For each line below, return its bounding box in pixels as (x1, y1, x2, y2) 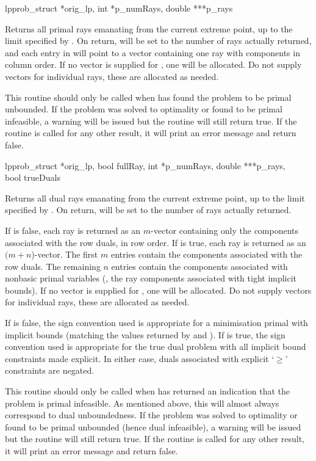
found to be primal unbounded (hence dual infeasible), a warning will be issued (5, 420, 301, 433)
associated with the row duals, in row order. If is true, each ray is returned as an (5, 236, 306, 249)
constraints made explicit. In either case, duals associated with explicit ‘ (5, 352, 275, 365)
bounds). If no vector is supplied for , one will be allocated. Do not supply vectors (5, 283, 312, 296)
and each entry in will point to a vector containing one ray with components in (5, 46, 300, 59)
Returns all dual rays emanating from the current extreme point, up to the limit (5, 191, 305, 204)
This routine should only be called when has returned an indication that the (5, 385, 290, 397)
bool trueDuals (5, 171, 60, 184)
